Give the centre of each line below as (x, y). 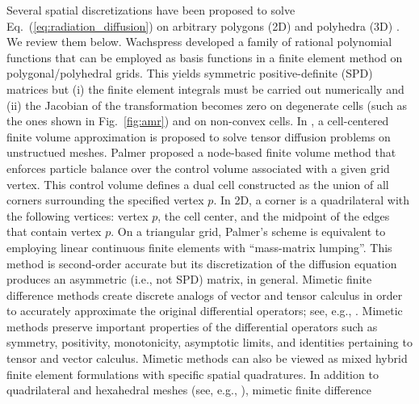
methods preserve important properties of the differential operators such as (192, 326)
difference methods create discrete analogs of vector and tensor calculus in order (205, 295)
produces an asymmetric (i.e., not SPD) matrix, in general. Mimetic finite (189, 279)
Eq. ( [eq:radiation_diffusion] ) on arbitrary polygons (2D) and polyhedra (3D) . (203, 25)
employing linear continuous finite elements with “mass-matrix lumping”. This (199, 247)
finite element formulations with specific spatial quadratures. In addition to (193, 374)
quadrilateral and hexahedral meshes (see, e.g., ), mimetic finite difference (189, 390)
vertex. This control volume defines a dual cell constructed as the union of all (198, 184)
